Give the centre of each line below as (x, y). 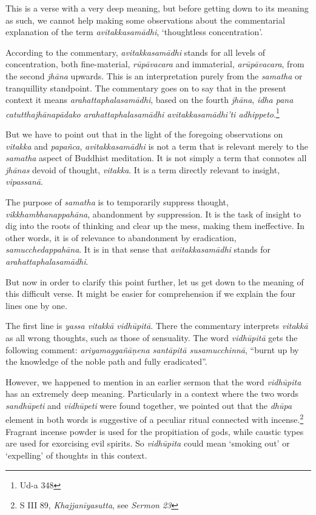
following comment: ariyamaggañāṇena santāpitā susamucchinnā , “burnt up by (152, 349)
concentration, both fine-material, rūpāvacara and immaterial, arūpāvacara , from (155, 64)
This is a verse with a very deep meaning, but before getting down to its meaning (157, 8)
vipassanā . (24, 181)
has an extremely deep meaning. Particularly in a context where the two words (152, 394)
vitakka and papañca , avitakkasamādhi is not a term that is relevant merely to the (157, 146)
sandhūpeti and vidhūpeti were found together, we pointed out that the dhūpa (149, 405)
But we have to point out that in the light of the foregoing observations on (144, 134)
